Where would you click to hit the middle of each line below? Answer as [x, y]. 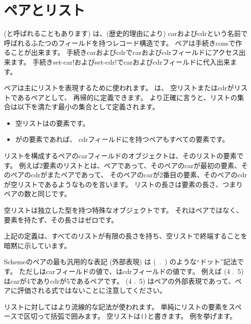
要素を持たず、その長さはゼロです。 [61, 219]
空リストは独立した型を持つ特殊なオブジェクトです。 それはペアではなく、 [124, 210]
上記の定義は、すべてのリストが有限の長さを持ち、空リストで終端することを [126, 236]
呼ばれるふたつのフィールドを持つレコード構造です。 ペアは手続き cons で [120, 43]
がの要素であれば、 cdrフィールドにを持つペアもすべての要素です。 [122, 139]
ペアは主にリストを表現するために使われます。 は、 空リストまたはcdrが [119, 88]
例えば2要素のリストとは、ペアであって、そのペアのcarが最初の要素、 [130, 165]
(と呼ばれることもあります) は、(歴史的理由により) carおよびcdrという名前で [126, 33]
